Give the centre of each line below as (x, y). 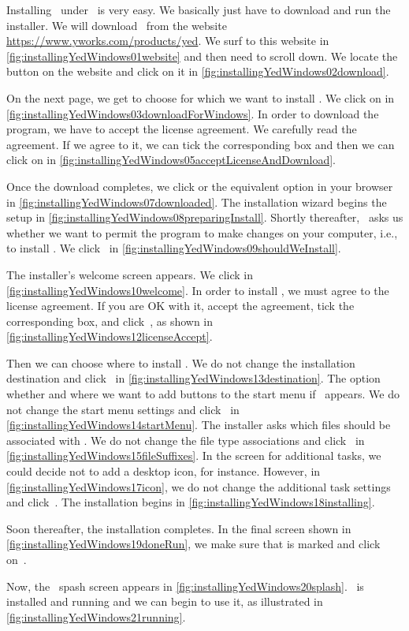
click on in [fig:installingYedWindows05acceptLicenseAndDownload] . (171, 160)
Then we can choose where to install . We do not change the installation (181, 362)
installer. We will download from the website (117, 25)
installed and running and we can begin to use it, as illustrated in (165, 601)
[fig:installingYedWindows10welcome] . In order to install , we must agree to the (198, 290)
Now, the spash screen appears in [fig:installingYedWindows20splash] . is (185, 586)
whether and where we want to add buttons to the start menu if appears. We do (203, 394)
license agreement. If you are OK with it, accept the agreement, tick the (180, 306)
